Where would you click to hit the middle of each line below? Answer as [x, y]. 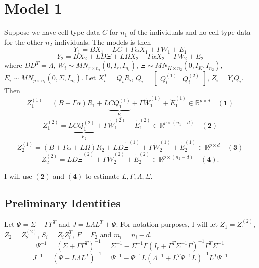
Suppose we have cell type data [52, 32]
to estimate [102, 176]
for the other [24, 41]
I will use [18, 176]
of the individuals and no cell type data [190, 32]
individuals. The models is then [103, 41]
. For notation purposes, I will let [167, 224]
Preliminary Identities [62, 203]
